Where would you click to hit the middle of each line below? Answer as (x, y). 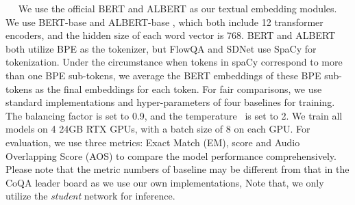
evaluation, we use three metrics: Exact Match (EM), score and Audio (153, 142)
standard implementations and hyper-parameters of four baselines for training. (170, 102)
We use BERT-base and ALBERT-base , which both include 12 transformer (164, 22)
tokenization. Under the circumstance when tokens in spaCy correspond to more (174, 62)
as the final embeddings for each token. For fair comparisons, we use (179, 88)
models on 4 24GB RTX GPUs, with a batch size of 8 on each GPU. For (158, 129)
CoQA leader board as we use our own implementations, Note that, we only (165, 182)
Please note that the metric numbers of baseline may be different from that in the (177, 169)
